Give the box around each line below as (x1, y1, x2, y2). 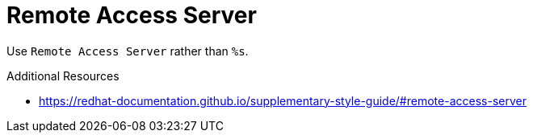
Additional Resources (6, 68, 120, 83)
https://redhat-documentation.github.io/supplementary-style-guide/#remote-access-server (39, 93, 527, 108)
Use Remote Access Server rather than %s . (6, 43, 249, 58)
